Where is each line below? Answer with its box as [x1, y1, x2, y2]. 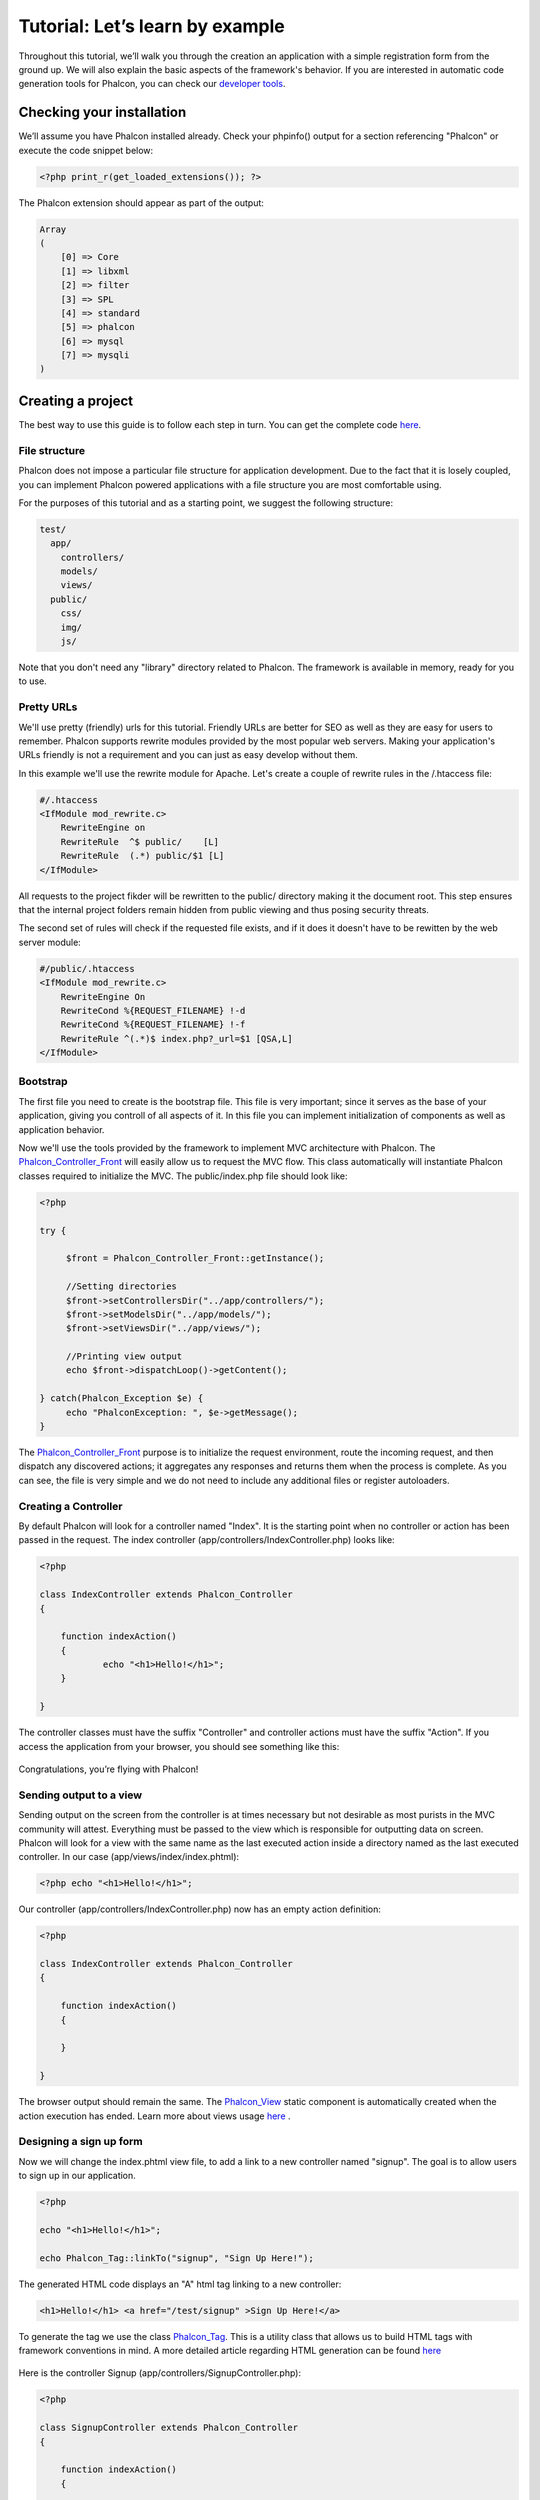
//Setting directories [65, 1281, 177, 1292]
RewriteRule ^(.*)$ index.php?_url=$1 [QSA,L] [60, 1033, 294, 1044]
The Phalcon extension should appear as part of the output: [18, 196, 265, 209]
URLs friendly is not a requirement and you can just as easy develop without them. [18, 749, 359, 761]
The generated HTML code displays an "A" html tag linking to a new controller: [18, 2278, 342, 2290]
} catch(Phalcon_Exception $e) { [39, 1393, 204, 1404]
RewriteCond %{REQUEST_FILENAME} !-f [60, 1019, 246, 1030]
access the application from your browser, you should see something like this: [18, 1740, 340, 1752]
